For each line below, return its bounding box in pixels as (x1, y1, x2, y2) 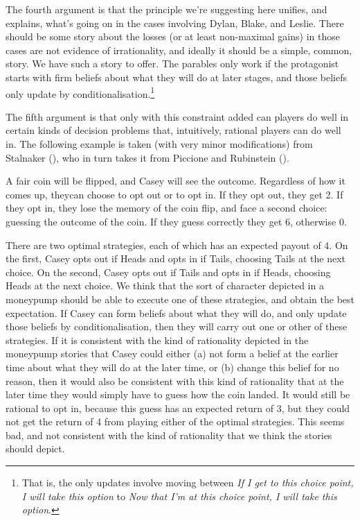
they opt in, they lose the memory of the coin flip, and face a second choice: (6, 200, 327, 215)
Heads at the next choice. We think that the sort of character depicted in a (6, 278, 324, 293)
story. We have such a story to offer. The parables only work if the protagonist (6, 56, 339, 71)
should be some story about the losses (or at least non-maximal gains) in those (6, 29, 340, 44)
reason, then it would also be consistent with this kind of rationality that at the (6, 373, 344, 388)
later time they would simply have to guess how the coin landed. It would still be (6, 387, 350, 402)
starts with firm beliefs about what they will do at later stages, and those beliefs (6, 69, 347, 84)
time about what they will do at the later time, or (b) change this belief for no (6, 359, 339, 374)
